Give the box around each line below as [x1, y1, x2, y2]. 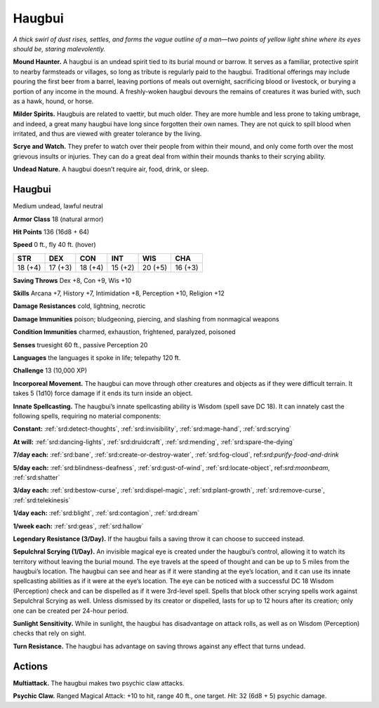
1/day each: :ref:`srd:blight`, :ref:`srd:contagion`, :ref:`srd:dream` [13, 509, 200, 517]
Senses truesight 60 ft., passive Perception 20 [13, 340, 148, 349]
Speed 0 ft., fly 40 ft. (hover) [13, 241, 96, 249]
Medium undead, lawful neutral [13, 202, 103, 211]
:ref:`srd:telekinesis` [13, 495, 71, 505]
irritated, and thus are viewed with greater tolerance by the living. [13, 130, 202, 138]
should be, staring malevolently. [13, 44, 105, 53]
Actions [13, 660, 48, 672]
